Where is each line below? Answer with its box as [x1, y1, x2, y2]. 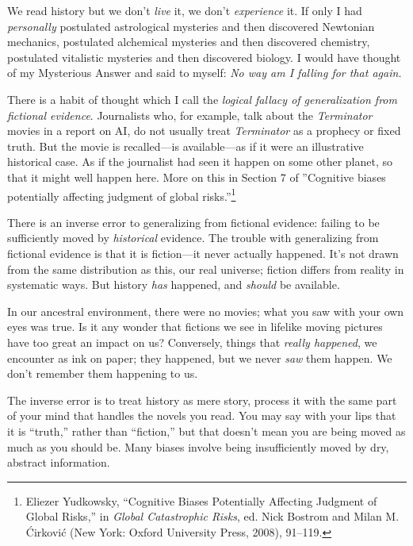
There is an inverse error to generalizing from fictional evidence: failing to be [7, 213, 380, 230]
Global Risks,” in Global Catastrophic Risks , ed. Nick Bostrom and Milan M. [25, 508, 400, 525]
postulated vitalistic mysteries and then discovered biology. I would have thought [7, 48, 401, 65]
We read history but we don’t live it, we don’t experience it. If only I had [7, 2, 362, 18]
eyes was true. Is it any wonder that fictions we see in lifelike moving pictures [7, 318, 383, 335]
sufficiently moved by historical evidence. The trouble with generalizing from [7, 229, 379, 246]
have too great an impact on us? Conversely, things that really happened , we [7, 333, 377, 350]
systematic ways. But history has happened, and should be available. [7, 276, 340, 293]
